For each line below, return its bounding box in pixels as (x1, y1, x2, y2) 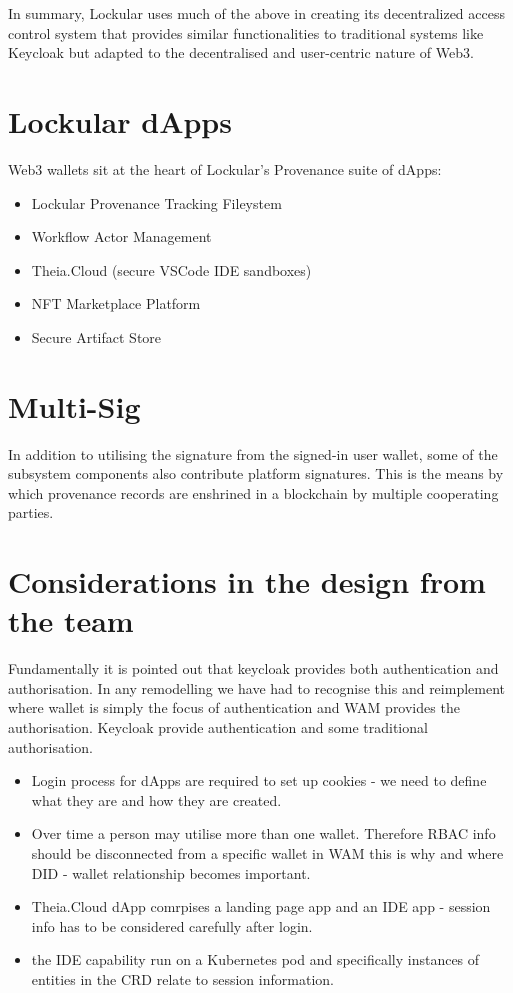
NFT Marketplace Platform (31, 293, 201, 314)
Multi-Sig (8, 385, 141, 426)
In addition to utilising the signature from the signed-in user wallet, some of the (8, 443, 498, 464)
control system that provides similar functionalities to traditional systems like (8, 22, 484, 43)
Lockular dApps (8, 100, 232, 141)
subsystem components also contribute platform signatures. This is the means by (8, 463, 504, 484)
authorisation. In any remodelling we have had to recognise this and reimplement (8, 677, 505, 698)
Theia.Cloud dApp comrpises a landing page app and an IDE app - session (31, 896, 491, 917)
